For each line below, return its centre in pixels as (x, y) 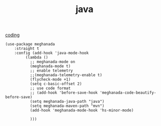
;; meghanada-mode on (53, 62)
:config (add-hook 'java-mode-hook (52, 53)
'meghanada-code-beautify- (128, 93)
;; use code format (50, 88)
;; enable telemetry (51, 71)
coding (13, 35)
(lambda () (37, 57)
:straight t (27, 49)
